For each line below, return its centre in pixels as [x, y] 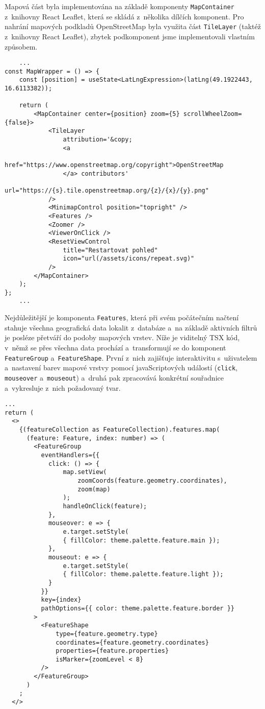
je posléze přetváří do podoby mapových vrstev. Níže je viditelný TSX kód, [122, 337]
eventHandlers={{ [70, 455]
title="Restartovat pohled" [110, 250]
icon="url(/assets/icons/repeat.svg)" [129, 259]
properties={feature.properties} [112, 651]
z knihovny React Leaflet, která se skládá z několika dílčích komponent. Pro [124, 16]
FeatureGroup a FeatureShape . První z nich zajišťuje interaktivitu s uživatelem [131, 357]
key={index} [61, 600]
